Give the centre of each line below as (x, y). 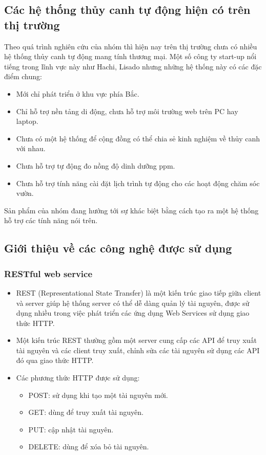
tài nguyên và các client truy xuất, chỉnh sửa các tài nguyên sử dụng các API (138, 350)
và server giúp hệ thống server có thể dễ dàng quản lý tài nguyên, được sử (133, 303)
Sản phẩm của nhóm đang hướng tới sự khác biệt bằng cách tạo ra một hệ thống (131, 210)
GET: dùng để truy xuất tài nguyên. (86, 412)
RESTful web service (48, 273)
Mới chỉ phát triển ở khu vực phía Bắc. (78, 93)
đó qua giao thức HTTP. (55, 360)
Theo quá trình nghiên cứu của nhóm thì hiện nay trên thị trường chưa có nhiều (131, 46)
